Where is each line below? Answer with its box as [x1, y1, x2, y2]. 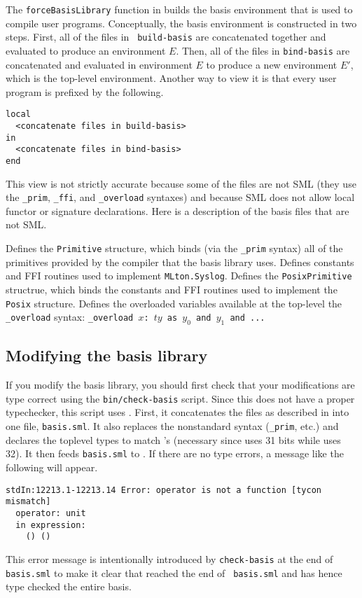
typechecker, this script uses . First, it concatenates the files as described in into [6, 405, 349, 419]
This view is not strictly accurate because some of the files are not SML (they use [6, 176, 356, 190]
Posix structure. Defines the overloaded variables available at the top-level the [6, 295, 342, 310]
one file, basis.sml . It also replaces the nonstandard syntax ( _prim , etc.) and [6, 419, 339, 433]
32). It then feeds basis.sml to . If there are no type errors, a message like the [6, 446, 344, 461]
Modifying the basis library [6, 345, 208, 366]
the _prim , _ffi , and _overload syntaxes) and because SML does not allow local [6, 190, 355, 204]
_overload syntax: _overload [6, 310, 134, 324]
